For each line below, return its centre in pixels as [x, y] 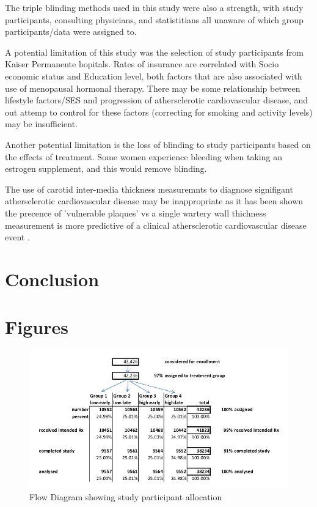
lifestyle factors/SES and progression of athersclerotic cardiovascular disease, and [157, 100]
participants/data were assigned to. [71, 31]
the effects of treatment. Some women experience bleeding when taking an [144, 156]
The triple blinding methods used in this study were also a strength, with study [154, 7]
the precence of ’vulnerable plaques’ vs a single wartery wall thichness [136, 213]
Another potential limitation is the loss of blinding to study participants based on [158, 144]
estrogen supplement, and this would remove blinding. [106, 168]
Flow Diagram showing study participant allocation [126, 497]
